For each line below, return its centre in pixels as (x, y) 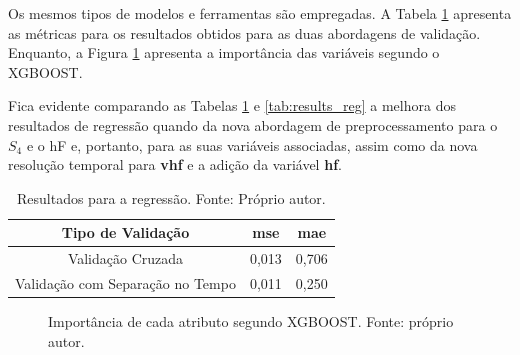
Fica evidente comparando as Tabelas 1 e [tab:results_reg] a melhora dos (232, 105)
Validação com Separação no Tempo (125, 283)
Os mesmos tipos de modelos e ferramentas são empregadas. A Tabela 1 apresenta (260, 13)
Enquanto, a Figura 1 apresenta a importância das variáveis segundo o (224, 52)
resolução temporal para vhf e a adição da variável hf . (175, 164)
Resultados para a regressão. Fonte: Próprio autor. (171, 197)
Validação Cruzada (125, 258)
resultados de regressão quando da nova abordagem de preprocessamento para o (253, 124)
